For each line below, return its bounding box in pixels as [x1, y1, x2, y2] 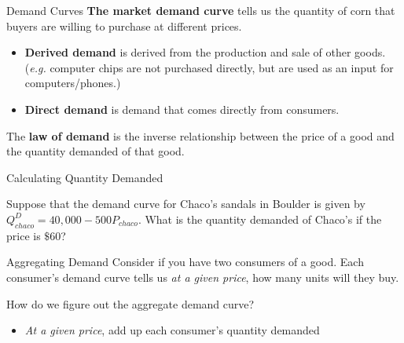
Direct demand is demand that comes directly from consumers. [24, 100, 340, 117]
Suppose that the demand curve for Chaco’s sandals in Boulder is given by [6, 195, 365, 212]
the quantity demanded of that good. [6, 143, 185, 159]
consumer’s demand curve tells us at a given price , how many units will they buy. [6, 268, 399, 285]
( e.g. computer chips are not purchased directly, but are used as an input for [24, 59, 394, 75]
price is [6, 227, 41, 243]
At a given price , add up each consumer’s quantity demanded [24, 322, 320, 338]
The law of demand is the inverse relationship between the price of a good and [6, 127, 395, 144]
